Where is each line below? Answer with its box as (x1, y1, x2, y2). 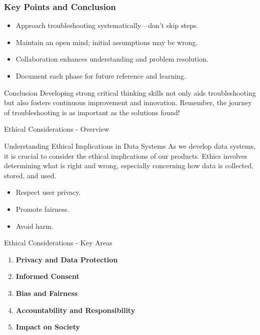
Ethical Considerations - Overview (4, 124, 109, 134)
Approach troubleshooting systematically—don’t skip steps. (15, 20, 198, 31)
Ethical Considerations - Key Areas (4, 237, 112, 248)
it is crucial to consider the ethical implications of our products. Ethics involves (4, 150, 247, 161)
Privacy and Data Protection (15, 254, 118, 264)
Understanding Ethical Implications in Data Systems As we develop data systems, (4, 140, 256, 151)
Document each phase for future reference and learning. (15, 71, 186, 81)
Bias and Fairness (15, 287, 78, 298)
